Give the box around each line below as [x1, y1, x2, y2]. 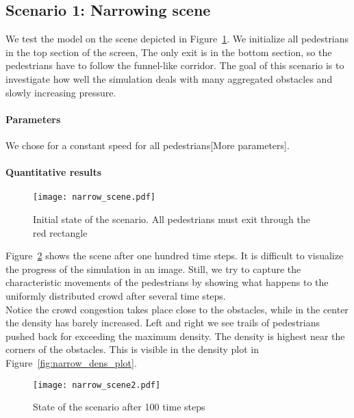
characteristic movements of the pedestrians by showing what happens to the [5, 275, 329, 289]
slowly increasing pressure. [5, 85, 116, 99]
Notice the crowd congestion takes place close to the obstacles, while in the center [5, 302, 349, 316]
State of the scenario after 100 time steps [33, 400, 205, 414]
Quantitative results [5, 165, 102, 179]
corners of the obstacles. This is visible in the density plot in [5, 342, 260, 356]
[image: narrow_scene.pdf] [33, 192, 155, 203]
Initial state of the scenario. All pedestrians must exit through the [33, 212, 310, 226]
